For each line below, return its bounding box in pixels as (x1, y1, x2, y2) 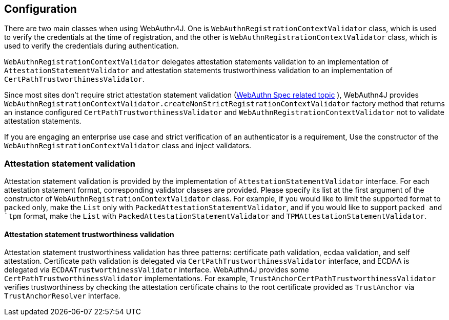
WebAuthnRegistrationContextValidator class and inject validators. (4, 141, 252, 150)
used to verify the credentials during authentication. (4, 41, 179, 51)
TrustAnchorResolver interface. (4, 291, 120, 301)
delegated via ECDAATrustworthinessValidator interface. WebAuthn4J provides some (4, 265, 309, 275)
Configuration (4, 3, 77, 15)
